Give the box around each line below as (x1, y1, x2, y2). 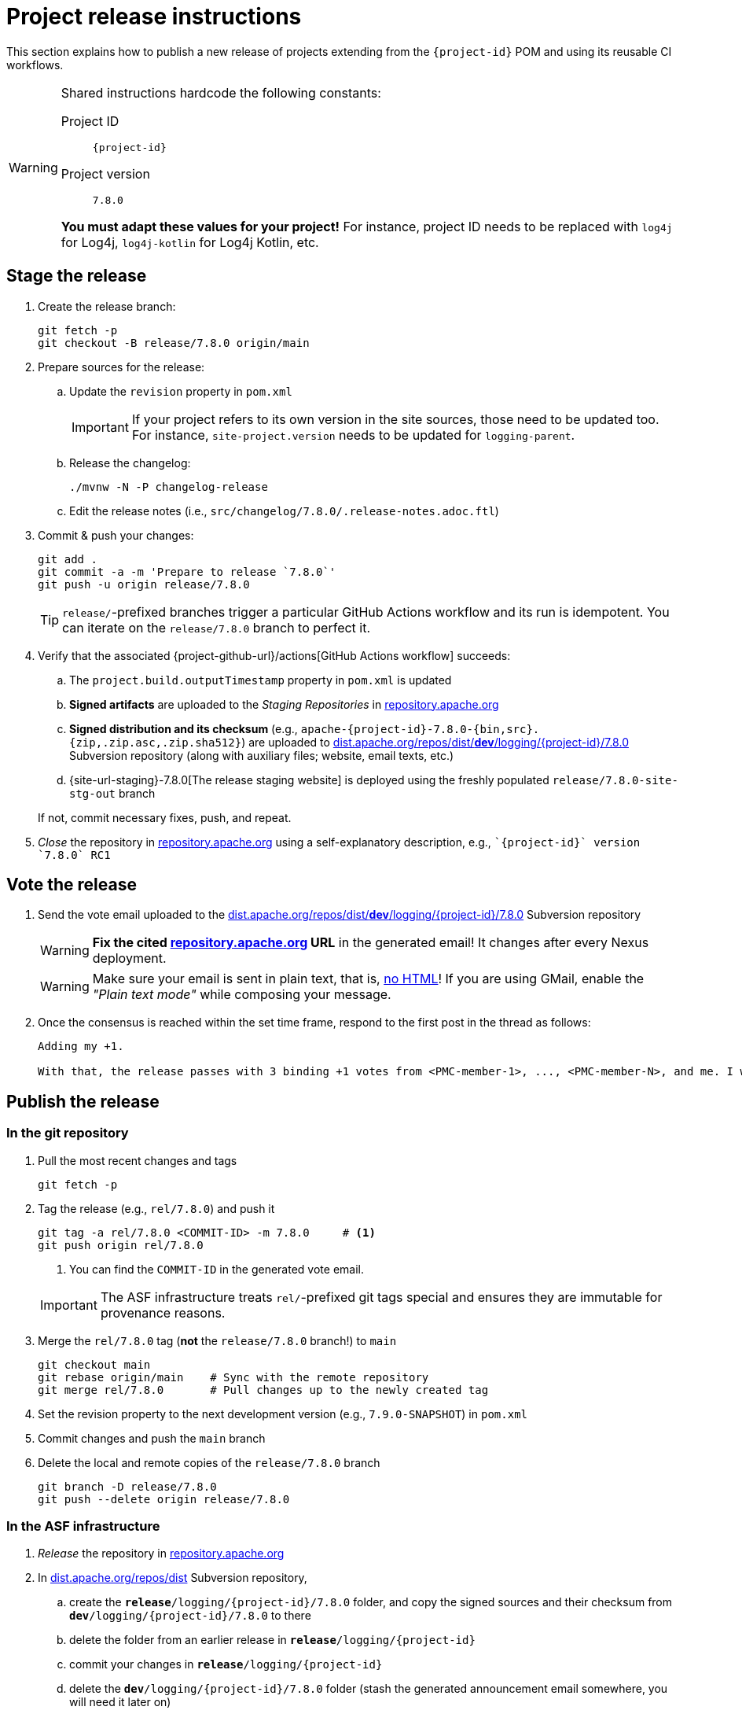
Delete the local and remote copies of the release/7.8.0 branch (38, 1455, 380, 1469)
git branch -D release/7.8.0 (38, 1480, 217, 1493)
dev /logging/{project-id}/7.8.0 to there (69, 1609, 311, 1623)
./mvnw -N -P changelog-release (69, 480, 268, 493)
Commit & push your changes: (38, 528, 194, 542)
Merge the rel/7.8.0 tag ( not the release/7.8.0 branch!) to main (38, 1333, 397, 1347)
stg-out (69, 787, 116, 800)
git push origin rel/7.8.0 (38, 1238, 204, 1251)
